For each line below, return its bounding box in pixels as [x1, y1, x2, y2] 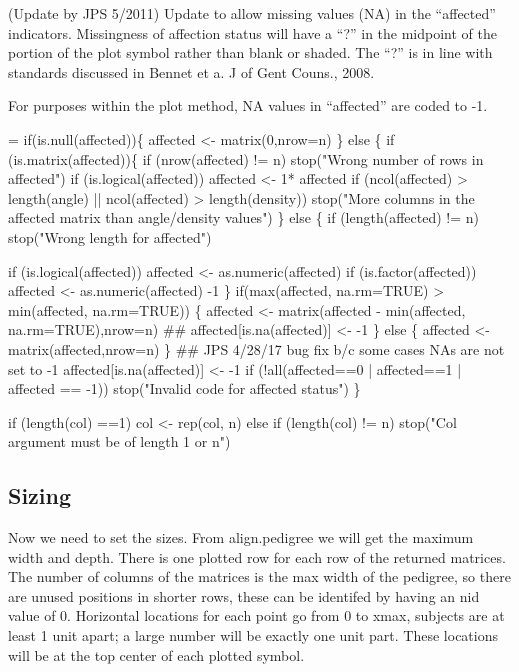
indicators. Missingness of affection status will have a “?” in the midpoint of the [8, 22, 498, 43]
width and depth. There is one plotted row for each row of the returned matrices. [8, 546, 506, 567]
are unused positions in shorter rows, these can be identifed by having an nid [8, 585, 480, 606]
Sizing [8, 480, 72, 511]
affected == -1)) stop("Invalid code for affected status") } [8, 378, 361, 399]
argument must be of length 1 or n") [8, 431, 231, 452]
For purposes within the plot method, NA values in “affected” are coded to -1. [8, 95, 488, 116]
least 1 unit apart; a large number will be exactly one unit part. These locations [8, 625, 498, 646]
